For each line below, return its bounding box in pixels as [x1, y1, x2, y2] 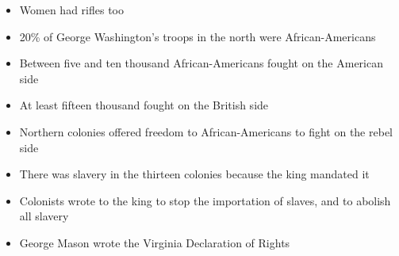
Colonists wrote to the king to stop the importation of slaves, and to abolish [19, 192, 391, 208]
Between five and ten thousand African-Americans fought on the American [19, 55, 383, 71]
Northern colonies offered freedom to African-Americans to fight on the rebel [19, 123, 393, 139]
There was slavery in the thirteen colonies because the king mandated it [19, 166, 370, 182]
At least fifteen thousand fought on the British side [19, 97, 269, 113]
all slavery [19, 208, 69, 224]
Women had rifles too [19, 2, 124, 17]
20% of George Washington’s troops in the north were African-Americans [19, 28, 376, 44]
